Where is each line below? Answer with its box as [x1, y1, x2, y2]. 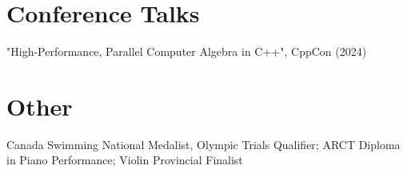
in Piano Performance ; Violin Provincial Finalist [6, 151, 243, 168]
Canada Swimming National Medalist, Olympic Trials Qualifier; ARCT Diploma [6, 136, 401, 152]
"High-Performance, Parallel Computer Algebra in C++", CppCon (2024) [6, 43, 367, 60]
